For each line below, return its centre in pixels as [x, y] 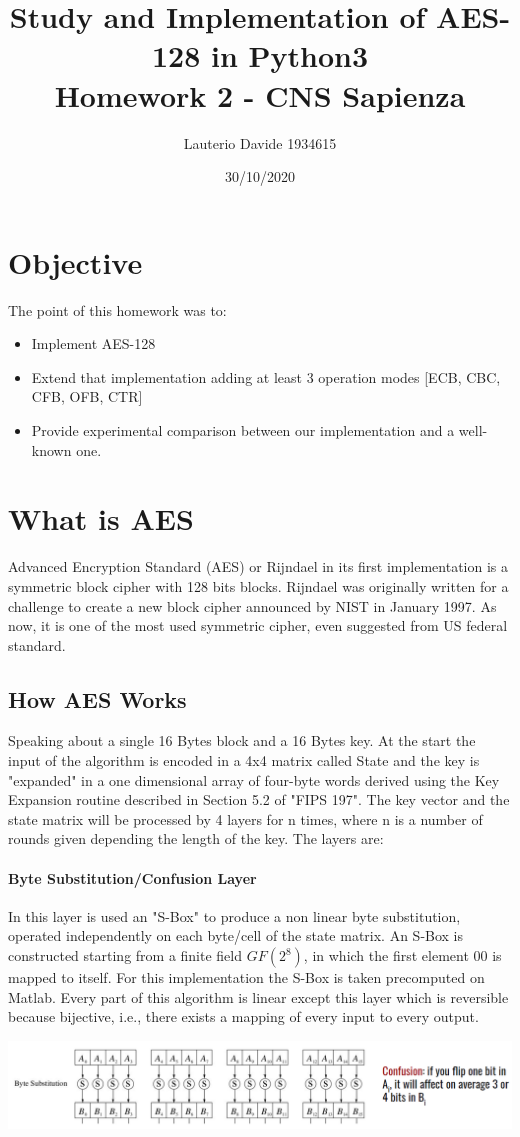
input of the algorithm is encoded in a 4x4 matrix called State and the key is [244, 760]
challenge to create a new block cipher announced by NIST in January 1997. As [252, 605]
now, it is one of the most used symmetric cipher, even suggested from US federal [258, 625]
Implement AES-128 [93, 343]
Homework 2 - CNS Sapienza [260, 94]
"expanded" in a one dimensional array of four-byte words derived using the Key [254, 779]
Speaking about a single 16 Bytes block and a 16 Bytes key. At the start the [242, 740]
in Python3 [289, 55]
